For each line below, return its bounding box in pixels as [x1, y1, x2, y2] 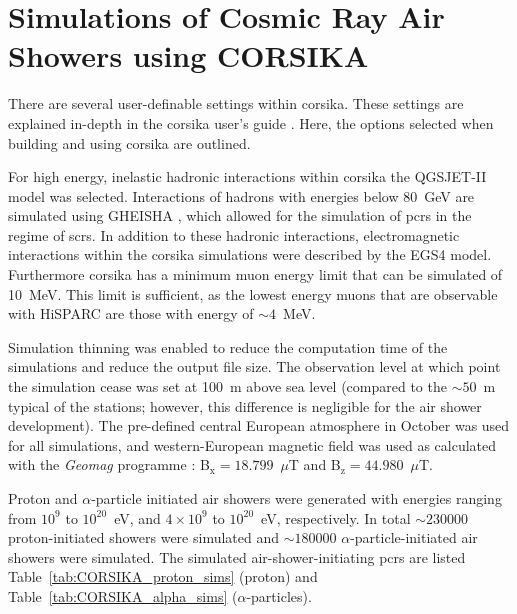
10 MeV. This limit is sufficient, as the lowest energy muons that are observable [8, 283, 498, 304]
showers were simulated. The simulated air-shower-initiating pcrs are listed [8, 546, 466, 567]
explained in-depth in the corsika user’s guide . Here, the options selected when [8, 112, 494, 133]
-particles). [246, 585, 312, 606]
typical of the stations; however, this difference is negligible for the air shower [8, 395, 482, 416]
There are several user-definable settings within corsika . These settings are [8, 93, 464, 114]
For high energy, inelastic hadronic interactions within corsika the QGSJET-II [8, 166, 487, 187]
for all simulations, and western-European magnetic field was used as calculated [8, 434, 497, 455]
